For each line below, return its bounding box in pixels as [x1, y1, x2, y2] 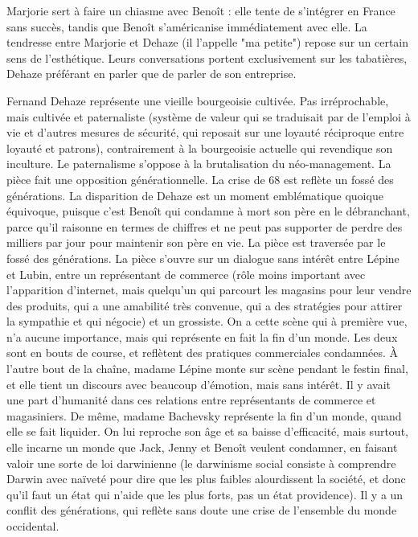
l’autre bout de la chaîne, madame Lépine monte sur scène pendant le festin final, [6, 360, 408, 377]
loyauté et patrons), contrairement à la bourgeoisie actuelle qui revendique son [6, 139, 393, 156]
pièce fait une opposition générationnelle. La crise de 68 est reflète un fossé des [6, 170, 394, 187]
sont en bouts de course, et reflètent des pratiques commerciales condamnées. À [6, 344, 399, 361]
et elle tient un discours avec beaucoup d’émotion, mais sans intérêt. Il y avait [6, 375, 391, 392]
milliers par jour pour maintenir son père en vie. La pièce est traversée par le [6, 234, 386, 251]
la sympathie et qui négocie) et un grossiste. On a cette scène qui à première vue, [6, 313, 408, 330]
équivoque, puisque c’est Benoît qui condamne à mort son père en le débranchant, [6, 203, 410, 219]
